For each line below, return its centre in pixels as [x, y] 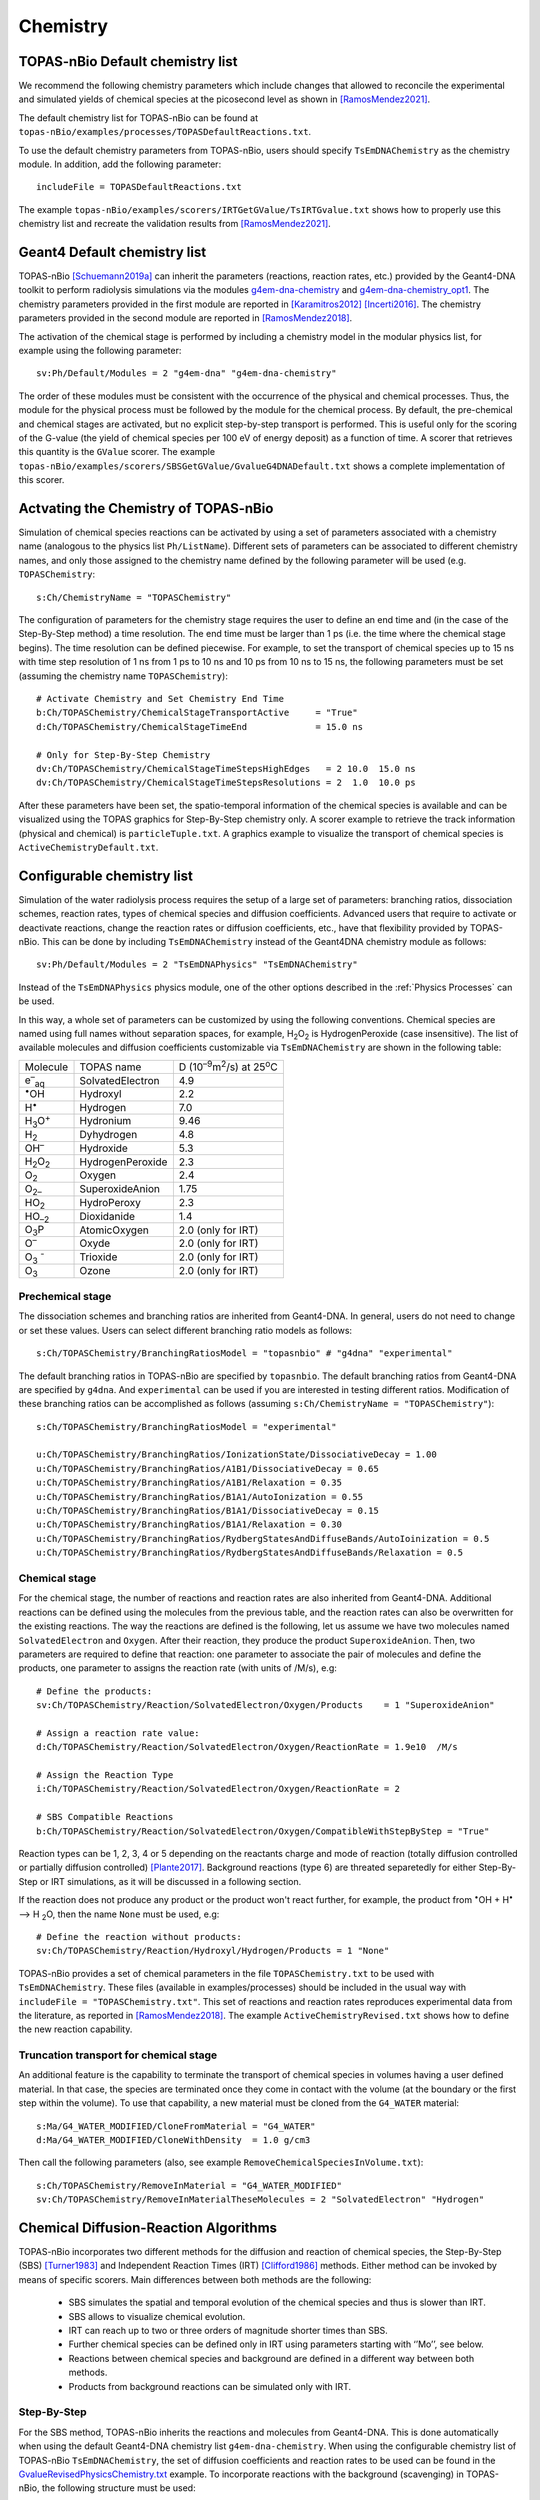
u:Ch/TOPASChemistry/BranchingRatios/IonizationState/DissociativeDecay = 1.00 [236, 1454]
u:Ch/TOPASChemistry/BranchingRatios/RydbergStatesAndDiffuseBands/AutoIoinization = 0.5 [263, 1538]
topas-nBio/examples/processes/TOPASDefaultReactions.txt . [165, 132]
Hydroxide [104, 1148]
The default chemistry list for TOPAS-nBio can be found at [138, 117]
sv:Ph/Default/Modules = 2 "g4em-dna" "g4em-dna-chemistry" [186, 373]
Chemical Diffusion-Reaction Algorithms [148, 2227]
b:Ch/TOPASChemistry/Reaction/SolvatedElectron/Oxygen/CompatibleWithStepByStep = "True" [263, 1831]
